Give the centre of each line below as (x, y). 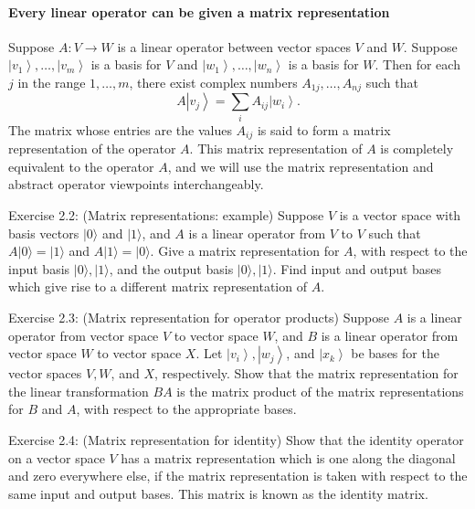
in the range (52, 82)
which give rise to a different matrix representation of (158, 286)
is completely (417, 148)
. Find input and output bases (357, 268)
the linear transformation (79, 391)
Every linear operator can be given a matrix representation (199, 11)
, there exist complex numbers (213, 82)
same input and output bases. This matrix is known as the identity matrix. (218, 493)
